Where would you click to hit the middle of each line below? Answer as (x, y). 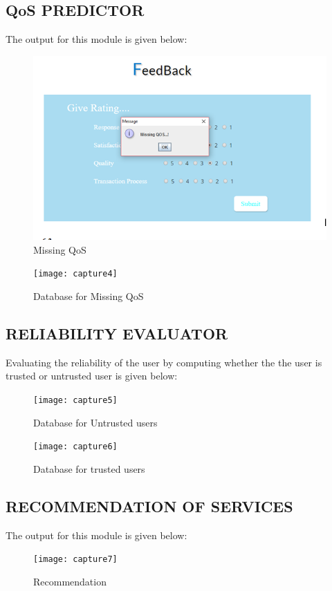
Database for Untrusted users (95, 422)
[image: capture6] (75, 447)
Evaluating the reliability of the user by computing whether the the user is (164, 362)
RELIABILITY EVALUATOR (117, 333)
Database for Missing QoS (89, 295)
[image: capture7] (75, 560)
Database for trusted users (89, 468)
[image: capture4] (75, 274)
